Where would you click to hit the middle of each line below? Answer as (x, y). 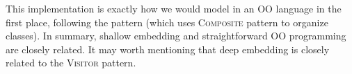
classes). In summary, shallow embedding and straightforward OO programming (176, 36)
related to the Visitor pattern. (71, 63)
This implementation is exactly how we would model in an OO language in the (174, 8)
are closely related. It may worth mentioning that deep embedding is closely (168, 49)
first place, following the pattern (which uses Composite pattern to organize (167, 22)
